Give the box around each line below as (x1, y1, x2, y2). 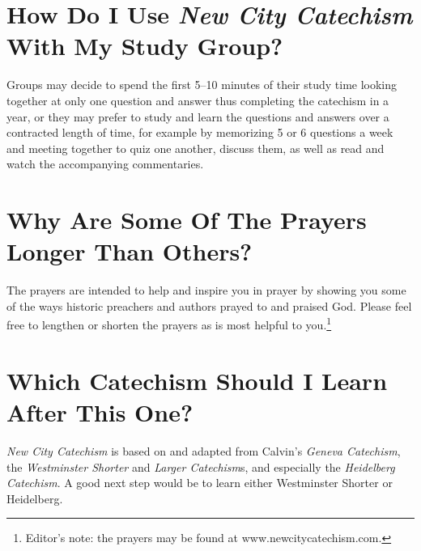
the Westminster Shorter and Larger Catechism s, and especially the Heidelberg (6, 458, 395, 475)
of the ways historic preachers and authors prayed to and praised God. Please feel (6, 297, 412, 314)
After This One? (6, 396, 193, 428)
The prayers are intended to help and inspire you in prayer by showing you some (6, 282, 406, 299)
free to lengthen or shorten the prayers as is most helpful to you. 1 (6, 314, 332, 333)
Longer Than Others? (6, 235, 253, 268)
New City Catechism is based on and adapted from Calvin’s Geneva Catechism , (6, 442, 401, 459)
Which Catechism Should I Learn (6, 363, 388, 396)
